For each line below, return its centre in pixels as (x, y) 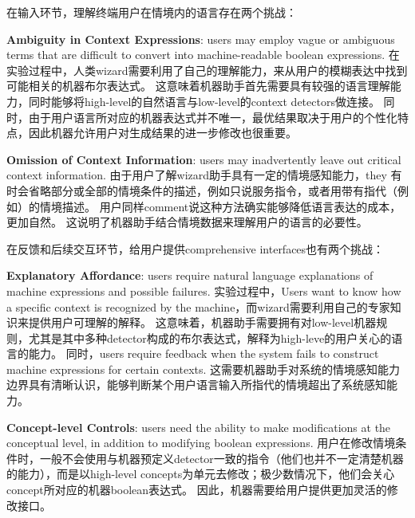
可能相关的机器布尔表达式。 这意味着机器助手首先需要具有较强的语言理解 (198, 86)
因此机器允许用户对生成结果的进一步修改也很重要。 (162, 133)
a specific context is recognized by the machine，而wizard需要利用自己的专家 (198, 306)
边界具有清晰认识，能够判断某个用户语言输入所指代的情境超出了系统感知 (196, 385)
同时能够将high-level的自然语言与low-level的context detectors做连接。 (204, 101)
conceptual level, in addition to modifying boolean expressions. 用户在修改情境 (201, 443)
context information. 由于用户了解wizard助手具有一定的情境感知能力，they (197, 175)
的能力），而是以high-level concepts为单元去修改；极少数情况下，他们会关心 (201, 474)
